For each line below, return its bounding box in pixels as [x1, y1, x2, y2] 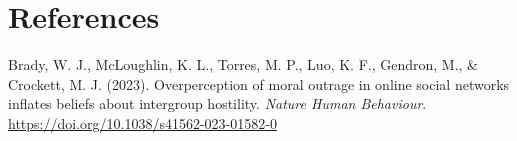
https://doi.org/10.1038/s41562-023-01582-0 [8, 112, 277, 133]
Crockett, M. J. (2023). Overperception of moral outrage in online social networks [8, 73, 510, 94]
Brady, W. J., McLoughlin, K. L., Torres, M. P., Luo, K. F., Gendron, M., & [8, 54, 479, 75]
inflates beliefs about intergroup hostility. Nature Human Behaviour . [8, 93, 427, 114]
